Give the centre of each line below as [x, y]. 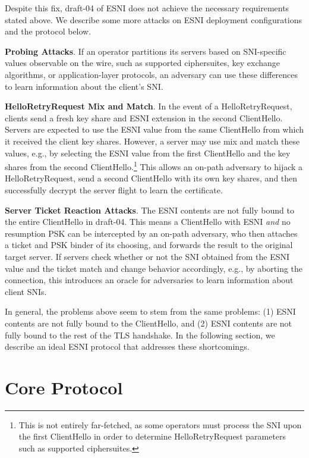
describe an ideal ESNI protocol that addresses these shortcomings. [127, 346]
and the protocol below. [48, 31]
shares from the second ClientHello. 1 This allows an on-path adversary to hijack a [154, 166]
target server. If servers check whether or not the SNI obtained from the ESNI [147, 256]
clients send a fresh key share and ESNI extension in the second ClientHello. [144, 117]
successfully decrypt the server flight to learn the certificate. [114, 189]
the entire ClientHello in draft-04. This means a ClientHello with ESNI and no [148, 222]
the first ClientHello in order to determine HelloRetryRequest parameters [152, 436]
